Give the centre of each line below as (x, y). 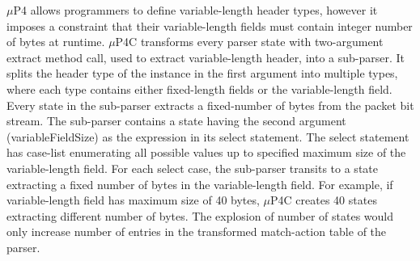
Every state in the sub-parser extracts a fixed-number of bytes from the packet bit (210, 105)
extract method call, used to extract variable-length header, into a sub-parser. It (206, 57)
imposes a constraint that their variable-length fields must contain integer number (210, 25)
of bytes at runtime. (56, 42)
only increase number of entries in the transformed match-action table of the (197, 232)
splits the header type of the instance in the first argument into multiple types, (202, 73)
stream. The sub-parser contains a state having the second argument (176, 121)
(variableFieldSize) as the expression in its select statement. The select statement (208, 136)
